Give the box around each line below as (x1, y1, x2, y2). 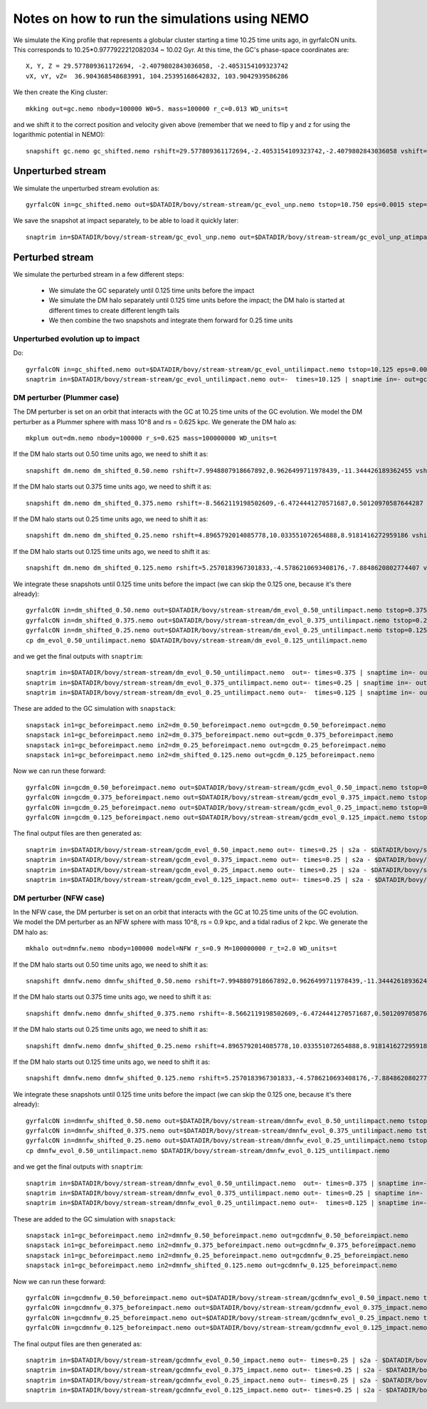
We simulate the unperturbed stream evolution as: (13, 184, 160, 193)
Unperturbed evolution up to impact (13, 334, 140, 344)
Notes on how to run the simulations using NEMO (13, 11, 310, 26)
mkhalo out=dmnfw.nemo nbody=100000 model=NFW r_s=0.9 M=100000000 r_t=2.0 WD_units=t (26, 945, 337, 953)
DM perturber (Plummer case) (13, 392, 120, 402)
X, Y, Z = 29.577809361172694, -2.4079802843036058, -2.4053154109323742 (26, 62, 289, 71)
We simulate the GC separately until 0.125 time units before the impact (48, 286, 255, 295)
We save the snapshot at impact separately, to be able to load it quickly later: (13, 216, 238, 225)
